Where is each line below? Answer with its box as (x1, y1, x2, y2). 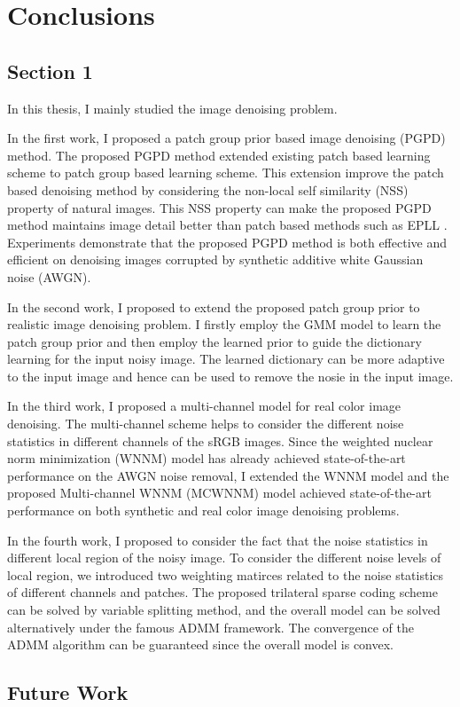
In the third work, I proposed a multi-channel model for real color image (7, 397, 402, 415)
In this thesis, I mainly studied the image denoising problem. (7, 98, 338, 117)
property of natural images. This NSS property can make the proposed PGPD (7, 198, 432, 216)
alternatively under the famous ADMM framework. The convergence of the (7, 617, 414, 636)
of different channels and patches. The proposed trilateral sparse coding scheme (7, 583, 438, 601)
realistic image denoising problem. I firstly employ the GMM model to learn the (7, 315, 441, 334)
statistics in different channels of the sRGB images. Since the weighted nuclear (7, 431, 433, 450)
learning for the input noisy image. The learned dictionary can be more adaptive (7, 350, 445, 368)
